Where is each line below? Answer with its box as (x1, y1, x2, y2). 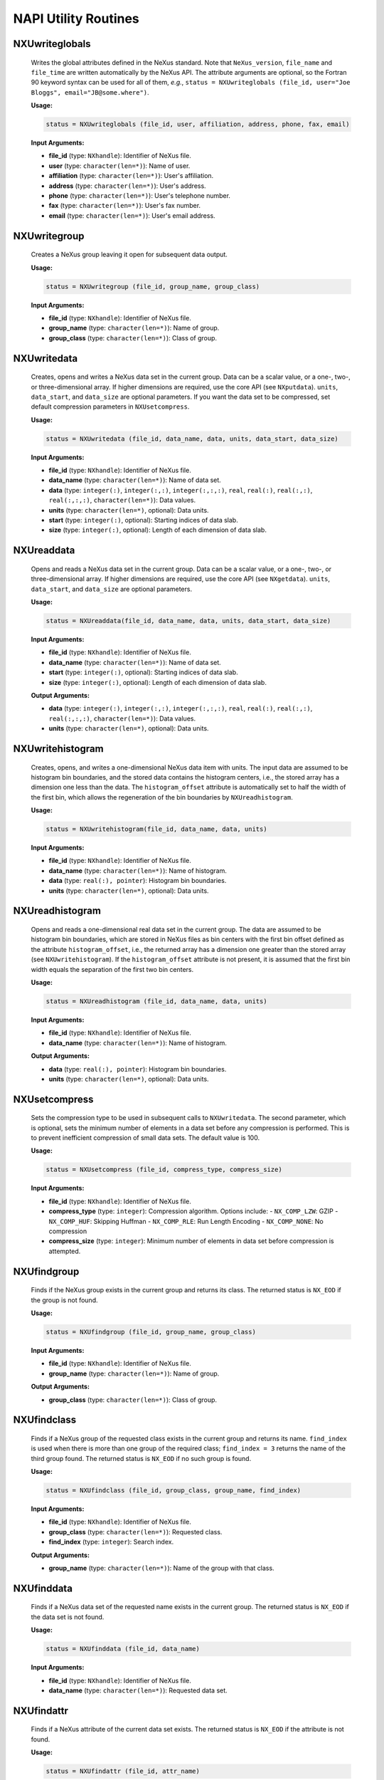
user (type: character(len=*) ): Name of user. (48, 161, 191, 170)
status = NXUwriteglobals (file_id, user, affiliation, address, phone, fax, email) (46, 120, 350, 128)
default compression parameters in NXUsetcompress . (31, 402, 190, 411)
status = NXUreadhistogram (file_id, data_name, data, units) (46, 997, 267, 1005)
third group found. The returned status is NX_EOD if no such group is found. (31, 1454, 252, 1462)
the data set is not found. (31, 1613, 105, 1621)
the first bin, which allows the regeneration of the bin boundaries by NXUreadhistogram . (31, 792, 293, 801)
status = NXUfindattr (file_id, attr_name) (46, 1767, 201, 1776)
